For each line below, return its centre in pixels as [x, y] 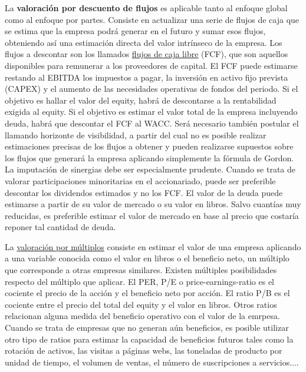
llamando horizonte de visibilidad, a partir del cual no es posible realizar [136, 134]
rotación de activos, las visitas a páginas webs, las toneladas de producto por [144, 351]
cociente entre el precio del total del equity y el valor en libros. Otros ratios [141, 304]
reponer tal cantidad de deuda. [60, 227]
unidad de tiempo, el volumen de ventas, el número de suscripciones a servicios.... [152, 362]
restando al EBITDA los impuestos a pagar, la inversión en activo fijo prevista [147, 77]
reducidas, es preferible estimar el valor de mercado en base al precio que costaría [152, 215]
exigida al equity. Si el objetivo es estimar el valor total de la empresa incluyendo [151, 112]
